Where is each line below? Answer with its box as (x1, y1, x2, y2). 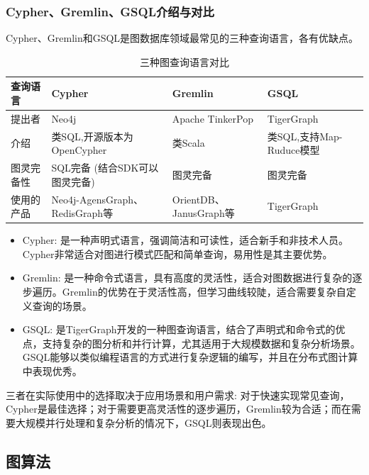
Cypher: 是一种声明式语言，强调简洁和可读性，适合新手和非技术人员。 (22, 233, 349, 247)
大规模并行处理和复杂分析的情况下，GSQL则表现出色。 (15, 415, 272, 430)
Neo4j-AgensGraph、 (51, 191, 144, 206)
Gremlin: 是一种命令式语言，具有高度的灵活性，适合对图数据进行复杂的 (22, 270, 353, 285)
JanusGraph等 (172, 206, 235, 220)
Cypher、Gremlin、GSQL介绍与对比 (6, 2, 214, 20)
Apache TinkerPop (172, 111, 253, 125)
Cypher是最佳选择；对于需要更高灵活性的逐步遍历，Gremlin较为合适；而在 (6, 401, 351, 416)
